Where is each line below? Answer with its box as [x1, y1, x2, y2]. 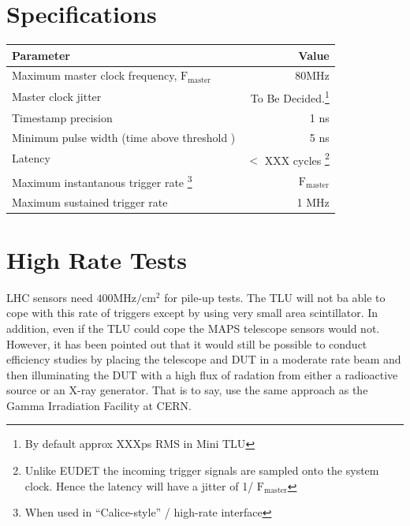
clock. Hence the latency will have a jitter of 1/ [24, 477, 254, 494]
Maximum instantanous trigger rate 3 [12, 172, 192, 190]
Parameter [12, 47, 70, 63]
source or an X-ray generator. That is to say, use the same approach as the [6, 382, 368, 398]
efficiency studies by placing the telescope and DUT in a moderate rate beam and [6, 351, 401, 367]
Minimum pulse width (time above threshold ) [12, 129, 236, 145]
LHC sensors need [6, 289, 93, 305]
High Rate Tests [6, 243, 188, 275]
